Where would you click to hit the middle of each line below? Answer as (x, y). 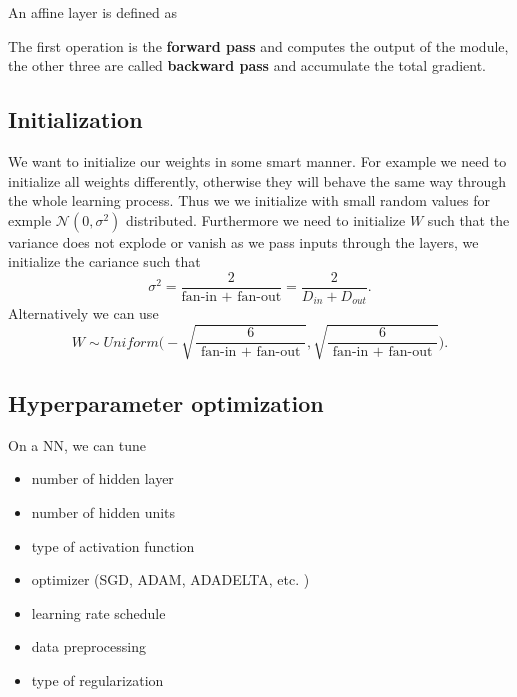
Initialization (75, 119)
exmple (30, 219)
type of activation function (113, 545)
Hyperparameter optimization (166, 403)
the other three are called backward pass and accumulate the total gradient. (247, 65)
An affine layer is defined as (92, 12)
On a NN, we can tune (77, 444)
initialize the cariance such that (104, 261)
